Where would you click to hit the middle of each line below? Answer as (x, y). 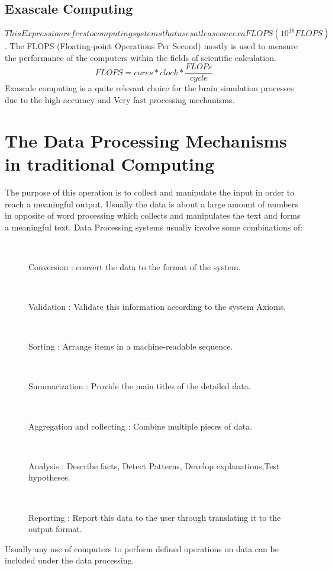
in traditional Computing (109, 164)
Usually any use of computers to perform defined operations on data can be (142, 548)
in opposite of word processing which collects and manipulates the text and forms (153, 215)
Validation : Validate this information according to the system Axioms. (157, 307)
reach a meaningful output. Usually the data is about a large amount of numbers (152, 204)
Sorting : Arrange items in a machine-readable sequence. (131, 346)
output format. (55, 529)
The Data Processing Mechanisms (146, 140)
